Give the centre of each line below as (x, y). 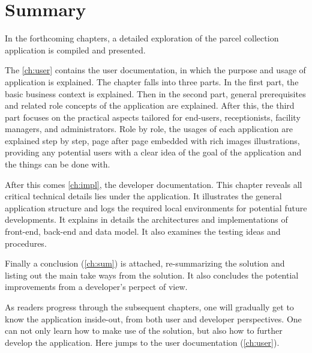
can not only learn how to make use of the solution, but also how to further (144, 330)
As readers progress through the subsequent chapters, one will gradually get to (149, 307)
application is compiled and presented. (75, 50)
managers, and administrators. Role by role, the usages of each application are (149, 129)
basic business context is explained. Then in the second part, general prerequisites (155, 93)
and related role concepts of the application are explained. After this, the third (150, 105)
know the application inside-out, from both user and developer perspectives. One (153, 318)
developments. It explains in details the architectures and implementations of (146, 219)
